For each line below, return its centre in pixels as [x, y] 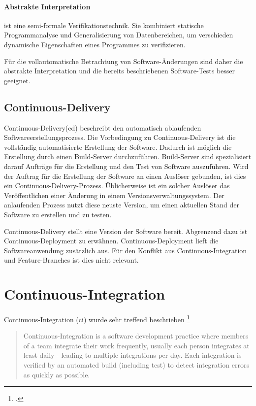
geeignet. [17, 80]
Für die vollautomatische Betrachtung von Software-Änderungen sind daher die [124, 61]
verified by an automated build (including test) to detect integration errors [136, 365]
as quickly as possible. [57, 374]
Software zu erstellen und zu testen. [58, 214]
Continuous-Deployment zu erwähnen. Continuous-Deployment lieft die [111, 241]
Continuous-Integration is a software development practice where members [136, 336]
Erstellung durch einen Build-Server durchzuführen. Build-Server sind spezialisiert [128, 156]
